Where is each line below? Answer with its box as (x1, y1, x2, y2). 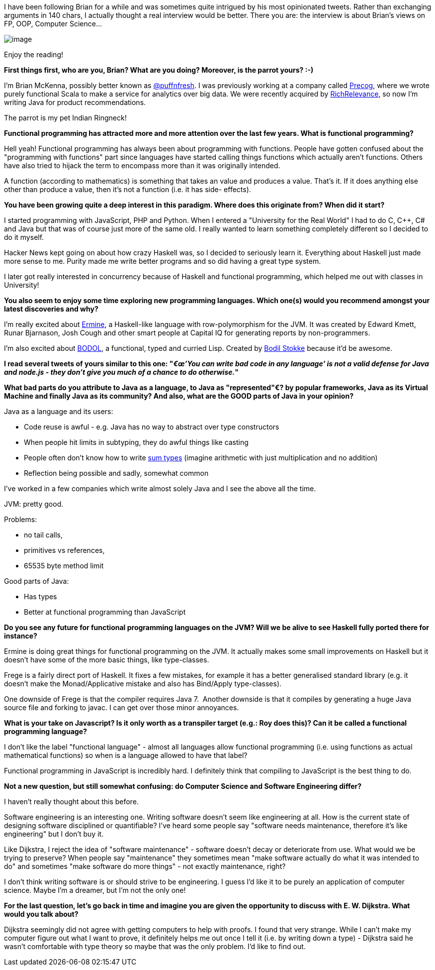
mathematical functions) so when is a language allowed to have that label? (4, 751, 248, 759)
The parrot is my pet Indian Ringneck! (4, 113, 127, 122)
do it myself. (4, 233, 44, 241)
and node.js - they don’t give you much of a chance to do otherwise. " (4, 368, 239, 376)
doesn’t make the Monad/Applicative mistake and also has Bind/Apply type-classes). (4, 679, 282, 688)
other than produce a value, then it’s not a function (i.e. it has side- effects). (4, 185, 251, 194)
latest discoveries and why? (4, 305, 98, 313)
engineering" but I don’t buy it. (4, 830, 104, 838)
